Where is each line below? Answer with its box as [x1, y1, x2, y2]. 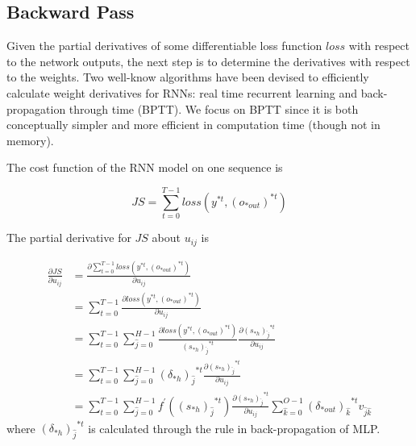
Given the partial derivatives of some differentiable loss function [6, 37, 322, 54]
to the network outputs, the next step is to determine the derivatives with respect [6, 52, 410, 69]
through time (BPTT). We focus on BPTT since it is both [69, 100, 359, 117]
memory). [6, 131, 54, 148]
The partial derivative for [6, 229, 131, 246]
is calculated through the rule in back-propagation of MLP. [88, 419, 381, 436]
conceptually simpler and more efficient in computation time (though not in [6, 116, 381, 133]
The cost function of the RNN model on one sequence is [6, 159, 283, 176]
